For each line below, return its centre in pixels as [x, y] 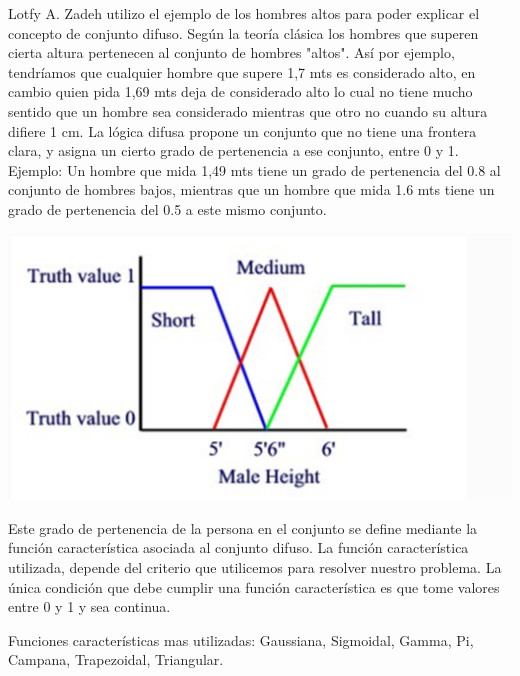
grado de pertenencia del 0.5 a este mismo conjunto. [167, 208]
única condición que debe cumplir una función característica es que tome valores [254, 586]
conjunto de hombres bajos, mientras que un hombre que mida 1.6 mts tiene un [251, 189]
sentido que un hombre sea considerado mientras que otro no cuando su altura [248, 110]
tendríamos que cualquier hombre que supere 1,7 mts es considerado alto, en [242, 71]
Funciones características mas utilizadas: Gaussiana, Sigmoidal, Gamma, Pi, [241, 639]
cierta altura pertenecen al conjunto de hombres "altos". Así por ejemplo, [231, 52]
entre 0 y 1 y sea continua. [89, 606]
